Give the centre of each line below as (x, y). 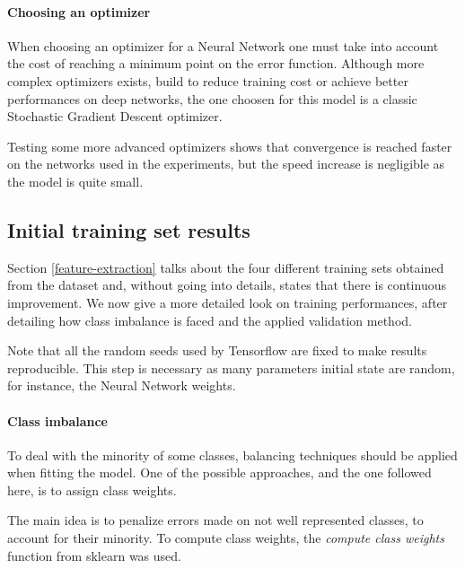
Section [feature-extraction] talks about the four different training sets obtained (226, 267)
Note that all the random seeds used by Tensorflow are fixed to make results (217, 350)
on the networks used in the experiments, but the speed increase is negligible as (226, 164)
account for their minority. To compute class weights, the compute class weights (226, 538)
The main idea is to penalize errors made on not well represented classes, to (215, 520)
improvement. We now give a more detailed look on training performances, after (228, 302)
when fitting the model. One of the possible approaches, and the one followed (219, 472)
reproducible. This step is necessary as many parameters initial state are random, (231, 367)
